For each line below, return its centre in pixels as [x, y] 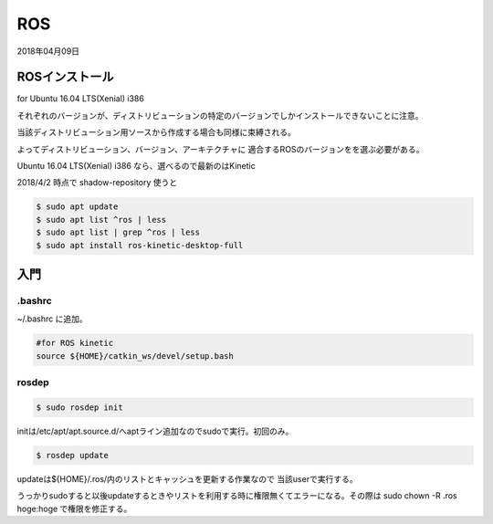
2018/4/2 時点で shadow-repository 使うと [97, 183]
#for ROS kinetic [75, 343]
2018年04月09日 [48, 51]
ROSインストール [65, 77]
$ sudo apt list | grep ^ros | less [118, 232]
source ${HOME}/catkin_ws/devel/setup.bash [135, 356]
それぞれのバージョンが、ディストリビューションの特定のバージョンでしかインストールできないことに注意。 [220, 115]
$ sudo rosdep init [79, 407]
